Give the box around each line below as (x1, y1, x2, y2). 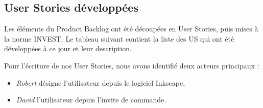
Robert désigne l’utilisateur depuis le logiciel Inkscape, (16, 77, 185, 88)
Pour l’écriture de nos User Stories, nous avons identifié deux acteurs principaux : (4, 60, 259, 70)
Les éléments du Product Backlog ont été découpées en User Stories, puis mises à (4, 23, 258, 34)
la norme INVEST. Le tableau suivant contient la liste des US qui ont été (4, 33, 234, 44)
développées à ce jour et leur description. (4, 43, 132, 54)
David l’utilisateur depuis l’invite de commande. (16, 94, 166, 105)
